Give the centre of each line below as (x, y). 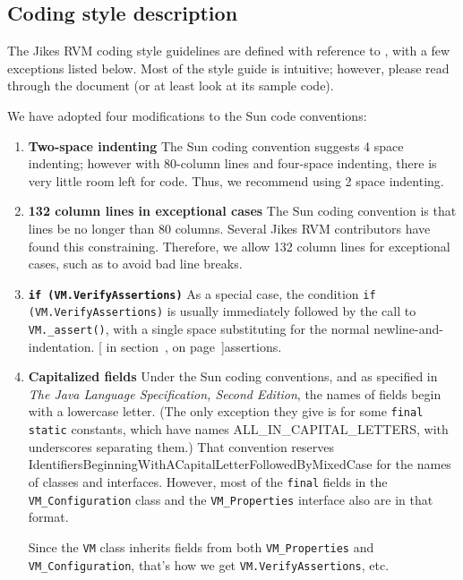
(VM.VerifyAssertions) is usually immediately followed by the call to (222, 311)
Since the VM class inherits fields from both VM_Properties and (201, 546)
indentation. (61, 346)
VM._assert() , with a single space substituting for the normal (199, 329)
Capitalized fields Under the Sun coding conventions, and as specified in (233, 376)
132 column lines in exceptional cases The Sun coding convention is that (242, 211)
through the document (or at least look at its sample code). (171, 85)
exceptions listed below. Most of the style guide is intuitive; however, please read (228, 68)
